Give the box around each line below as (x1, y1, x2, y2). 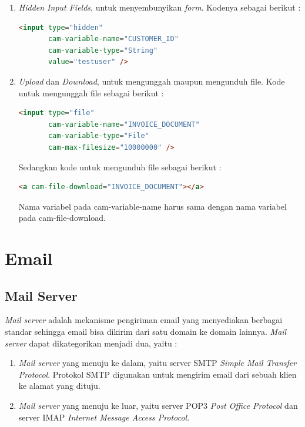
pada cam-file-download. (18, 211, 106, 224)
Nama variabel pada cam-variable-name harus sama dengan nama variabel (18, 200, 287, 212)
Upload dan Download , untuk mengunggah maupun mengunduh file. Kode (18, 75, 285, 87)
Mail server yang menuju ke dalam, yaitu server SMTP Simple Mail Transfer (18, 357, 297, 369)
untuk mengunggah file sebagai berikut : (18, 86, 164, 99)
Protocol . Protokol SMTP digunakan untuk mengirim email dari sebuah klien (18, 368, 297, 380)
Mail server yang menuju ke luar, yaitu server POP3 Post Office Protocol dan (18, 399, 298, 412)
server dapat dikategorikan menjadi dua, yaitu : (5, 337, 177, 349)
